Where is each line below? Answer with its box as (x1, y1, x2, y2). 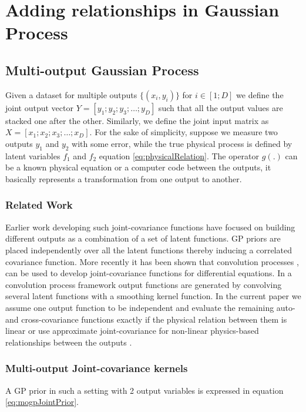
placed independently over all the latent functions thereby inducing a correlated (5, 243, 292, 256)
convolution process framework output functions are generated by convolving (5, 278, 282, 290)
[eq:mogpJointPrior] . (5, 396, 79, 408)
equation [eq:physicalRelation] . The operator (99, 149, 260, 162)
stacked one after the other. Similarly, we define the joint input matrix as (5, 114, 269, 126)
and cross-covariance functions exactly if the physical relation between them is (5, 313, 287, 325)
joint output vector (5, 101, 73, 113)
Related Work (5, 197, 73, 212)
